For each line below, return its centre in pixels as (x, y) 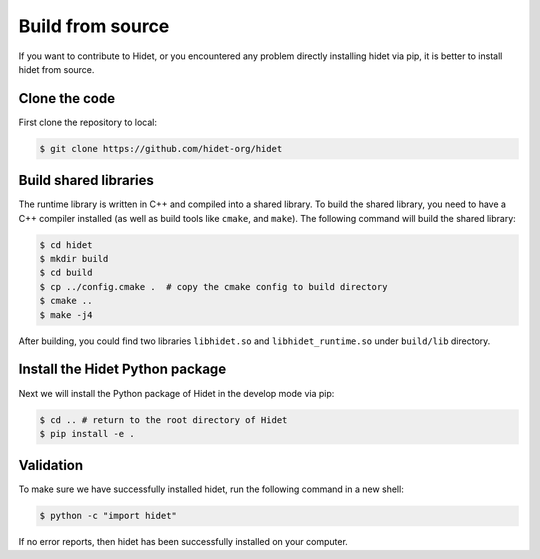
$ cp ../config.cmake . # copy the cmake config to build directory (213, 286)
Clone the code (66, 98)
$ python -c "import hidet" (108, 516)
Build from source (94, 26)
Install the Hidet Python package (122, 369)
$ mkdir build (74, 259)
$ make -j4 (66, 314)
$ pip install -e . (87, 433)
